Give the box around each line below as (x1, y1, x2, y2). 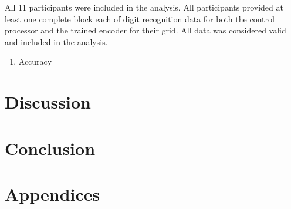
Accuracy (18, 55, 52, 68)
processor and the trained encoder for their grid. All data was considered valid (5, 24, 286, 36)
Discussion (5, 90, 91, 114)
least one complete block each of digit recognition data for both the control (5, 12, 275, 25)
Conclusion (5, 136, 96, 160)
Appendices (5, 181, 100, 205)
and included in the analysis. (5, 35, 108, 48)
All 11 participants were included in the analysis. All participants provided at (5, 1, 283, 13)
